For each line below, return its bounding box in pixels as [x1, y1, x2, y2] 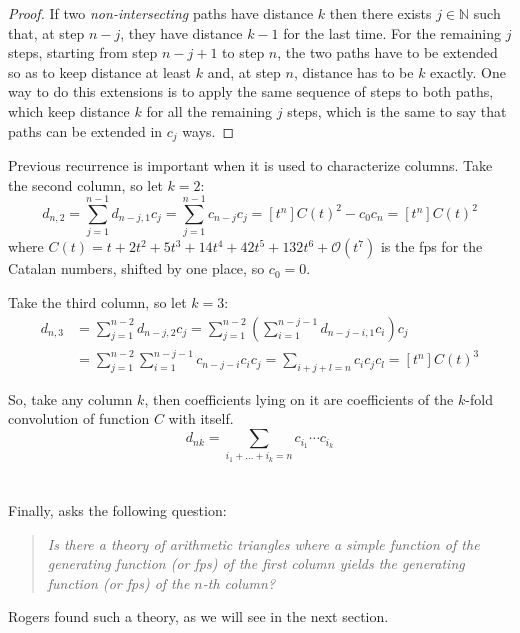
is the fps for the [380, 236, 483, 257]
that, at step [8, 22, 85, 43]
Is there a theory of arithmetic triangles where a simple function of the [47, 533, 480, 554]
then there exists [329, 3, 432, 23]
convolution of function [8, 408, 150, 429]
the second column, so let [8, 174, 163, 195]
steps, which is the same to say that [287, 100, 507, 121]
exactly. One [430, 61, 506, 82]
